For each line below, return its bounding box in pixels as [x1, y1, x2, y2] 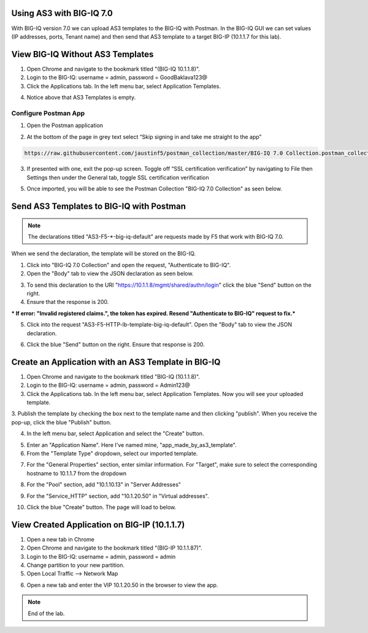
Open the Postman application [26, 122, 104, 129]
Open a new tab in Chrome [26, 535, 95, 543]
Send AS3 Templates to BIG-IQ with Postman [11, 201, 186, 212]
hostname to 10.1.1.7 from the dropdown [26, 470, 127, 477]
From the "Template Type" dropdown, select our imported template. [26, 450, 198, 457]
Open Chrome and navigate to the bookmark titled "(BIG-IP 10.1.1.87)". [26, 544, 202, 552]
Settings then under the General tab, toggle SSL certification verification [26, 174, 209, 181]
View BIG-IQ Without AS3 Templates [11, 49, 154, 60]
